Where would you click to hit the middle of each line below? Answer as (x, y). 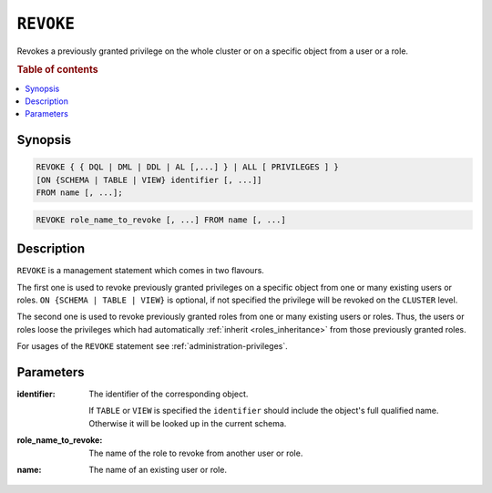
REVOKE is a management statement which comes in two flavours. (140, 271)
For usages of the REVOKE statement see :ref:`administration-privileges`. (153, 346)
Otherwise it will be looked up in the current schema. (188, 423)
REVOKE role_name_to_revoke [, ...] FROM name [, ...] (161, 220)
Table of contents (58, 70)
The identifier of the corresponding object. (169, 394)
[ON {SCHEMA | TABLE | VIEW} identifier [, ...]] (149, 180)
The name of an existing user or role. (158, 470)
